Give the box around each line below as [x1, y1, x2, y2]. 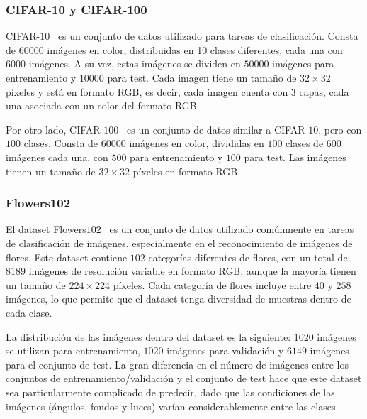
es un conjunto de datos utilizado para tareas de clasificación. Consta [57, 28, 358, 43]
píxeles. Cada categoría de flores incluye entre [113, 277, 312, 292]
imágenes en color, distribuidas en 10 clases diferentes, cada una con [47, 42, 343, 57]
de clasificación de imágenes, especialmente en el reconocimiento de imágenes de [6, 235, 353, 250]
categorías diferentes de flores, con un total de [148, 249, 348, 264]
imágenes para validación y [166, 343, 284, 358]
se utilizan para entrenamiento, [6, 343, 140, 358]
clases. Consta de [23, 136, 98, 151]
